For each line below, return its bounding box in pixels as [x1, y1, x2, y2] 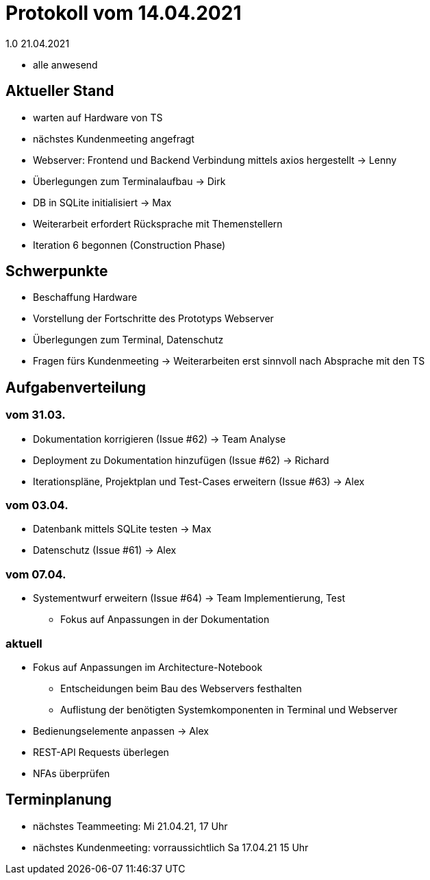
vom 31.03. [5, 408, 66, 422]
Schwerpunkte [5, 262, 108, 280]
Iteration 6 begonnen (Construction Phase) [33, 239, 226, 251]
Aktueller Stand [5, 82, 114, 100]
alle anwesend [33, 58, 98, 71]
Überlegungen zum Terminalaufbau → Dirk [33, 175, 226, 187]
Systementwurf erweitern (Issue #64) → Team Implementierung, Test [33, 592, 345, 604]
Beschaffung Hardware [33, 291, 138, 304]
